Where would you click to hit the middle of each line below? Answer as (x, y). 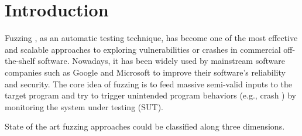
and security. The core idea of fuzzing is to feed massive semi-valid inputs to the (148, 84)
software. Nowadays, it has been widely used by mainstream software (161, 61)
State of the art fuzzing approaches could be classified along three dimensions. (145, 126)
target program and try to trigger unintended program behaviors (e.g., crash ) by (150, 95)
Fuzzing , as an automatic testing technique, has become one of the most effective (151, 38)
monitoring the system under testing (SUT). (84, 106)
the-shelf (20, 61)
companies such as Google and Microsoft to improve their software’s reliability (145, 72)
